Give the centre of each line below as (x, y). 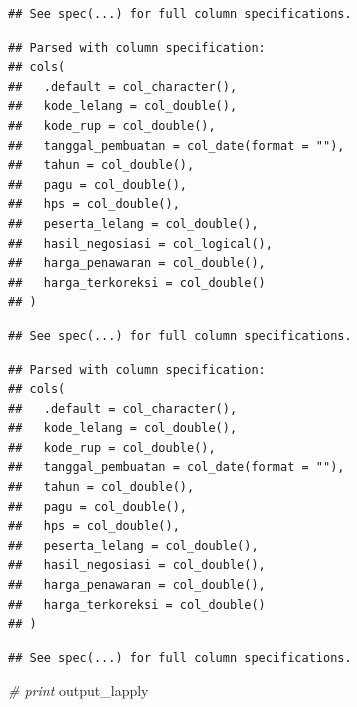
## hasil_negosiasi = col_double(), (137, 565)
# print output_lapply (78, 690)
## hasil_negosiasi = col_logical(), (140, 243)
